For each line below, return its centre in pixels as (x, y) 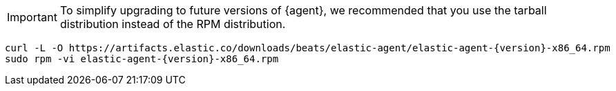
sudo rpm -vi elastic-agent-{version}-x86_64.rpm (142, 59)
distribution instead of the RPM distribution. (173, 24)
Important (32, 17)
